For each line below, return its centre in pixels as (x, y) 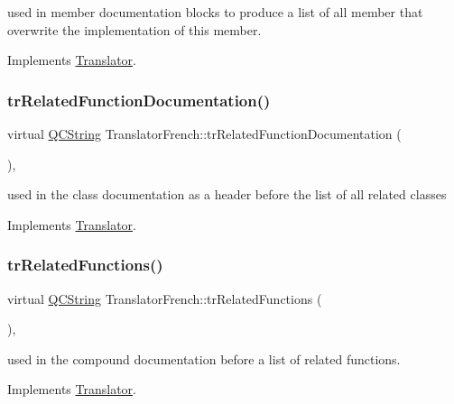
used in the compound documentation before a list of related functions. (204, 358)
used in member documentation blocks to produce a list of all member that (215, 12)
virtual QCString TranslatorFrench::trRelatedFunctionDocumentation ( (204, 133)
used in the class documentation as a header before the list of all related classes (227, 194)
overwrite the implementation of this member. (134, 29)
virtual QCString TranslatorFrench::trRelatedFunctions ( (165, 298)
